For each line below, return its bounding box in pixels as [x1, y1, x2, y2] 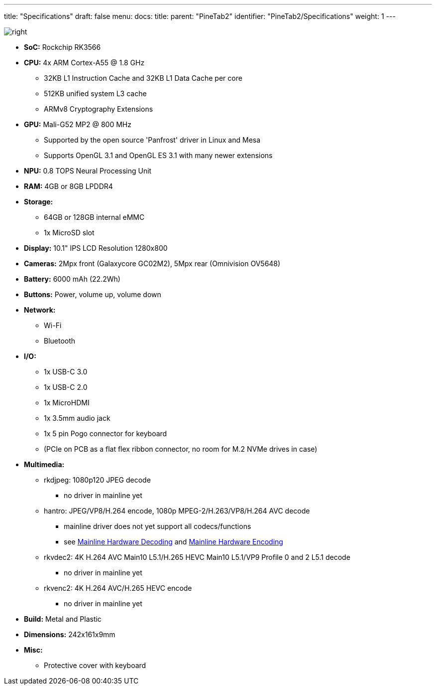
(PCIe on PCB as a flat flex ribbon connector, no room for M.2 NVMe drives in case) [44, 445, 318, 453]
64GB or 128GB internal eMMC [44, 213, 145, 221]
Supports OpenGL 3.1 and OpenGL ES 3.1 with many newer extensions [44, 151, 273, 160]
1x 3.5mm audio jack [44, 414, 110, 422]
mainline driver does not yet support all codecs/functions [64, 522, 251, 530]
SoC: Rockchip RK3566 [24, 43, 101, 51]
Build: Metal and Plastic [24, 615, 102, 623]
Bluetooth [44, 337, 76, 345]
